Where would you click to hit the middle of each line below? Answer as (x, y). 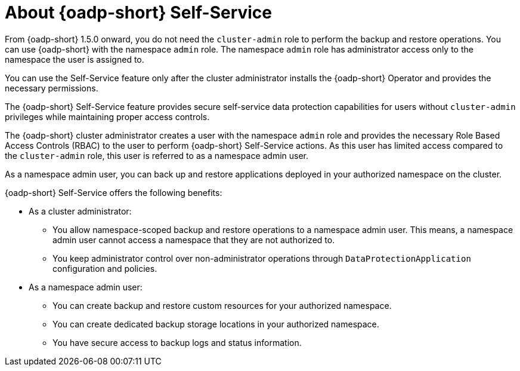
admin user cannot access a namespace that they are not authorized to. (194, 240)
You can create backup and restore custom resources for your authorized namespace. (222, 305)
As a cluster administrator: (80, 211)
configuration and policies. (105, 268)
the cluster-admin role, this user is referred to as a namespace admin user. (157, 155)
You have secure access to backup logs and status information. (177, 342)
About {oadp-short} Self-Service (139, 13)
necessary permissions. (52, 88)
